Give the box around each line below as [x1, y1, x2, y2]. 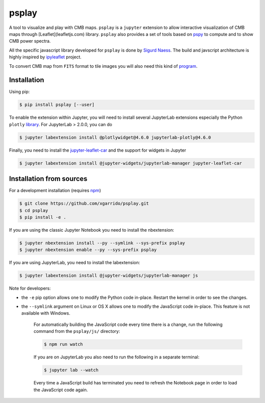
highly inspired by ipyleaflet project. [9, 54, 82, 60]
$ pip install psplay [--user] [19, 102, 95, 107]
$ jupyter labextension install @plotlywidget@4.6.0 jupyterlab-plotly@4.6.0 [19, 134, 211, 140]
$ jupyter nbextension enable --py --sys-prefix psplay [19, 247, 157, 253]
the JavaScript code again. [33, 387, 88, 393]
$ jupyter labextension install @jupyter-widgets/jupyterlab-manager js [19, 273, 198, 278]
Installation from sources [9, 175, 88, 183]
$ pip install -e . [19, 214, 66, 220]
